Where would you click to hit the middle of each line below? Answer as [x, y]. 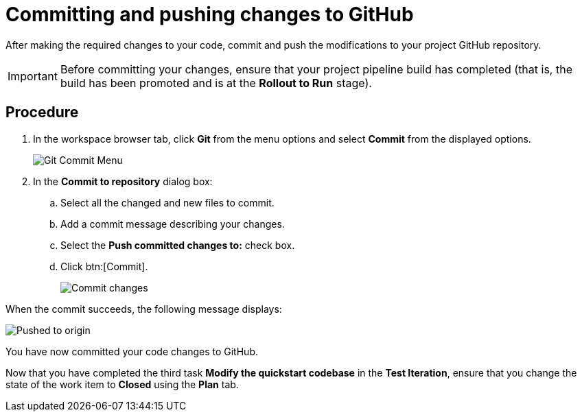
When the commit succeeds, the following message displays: [144, 309]
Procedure [42, 112]
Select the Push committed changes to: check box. [178, 245]
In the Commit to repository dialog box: [123, 181]
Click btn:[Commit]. [104, 266]
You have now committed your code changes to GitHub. [132, 351]
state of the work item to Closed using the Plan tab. [122, 384]
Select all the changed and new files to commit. [167, 202]
